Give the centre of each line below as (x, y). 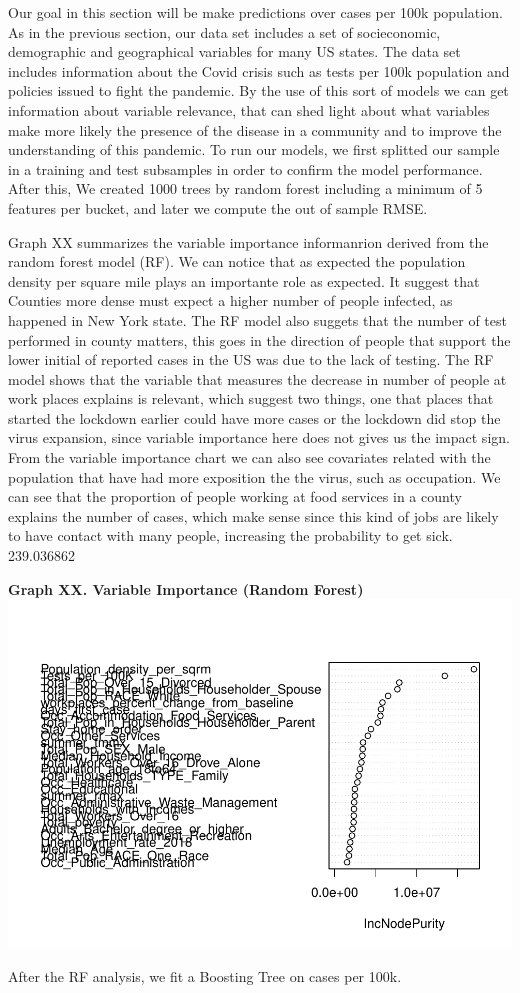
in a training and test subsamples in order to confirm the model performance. (245, 168)
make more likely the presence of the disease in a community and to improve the (255, 129)
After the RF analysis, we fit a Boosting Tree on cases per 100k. (205, 975)
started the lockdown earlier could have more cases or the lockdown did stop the (254, 417)
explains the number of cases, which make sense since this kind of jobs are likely (253, 515)
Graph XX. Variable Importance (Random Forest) (186, 588)
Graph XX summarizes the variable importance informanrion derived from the (248, 241)
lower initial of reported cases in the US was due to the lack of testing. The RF (251, 359)
